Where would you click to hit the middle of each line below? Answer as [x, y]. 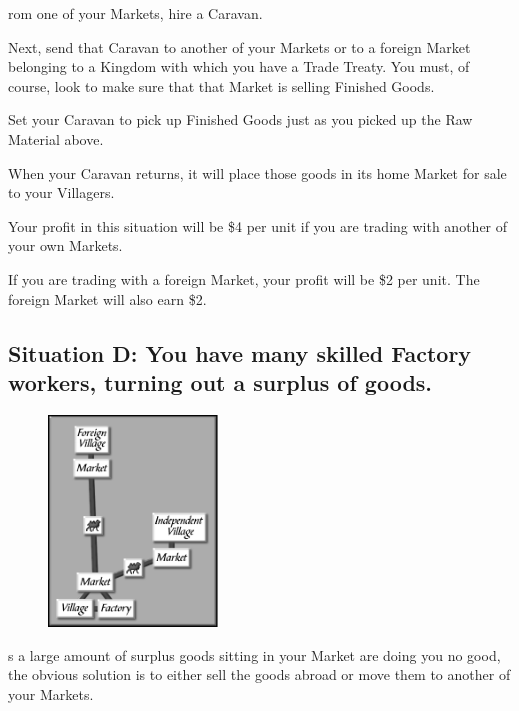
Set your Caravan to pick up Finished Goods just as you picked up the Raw [240, 119]
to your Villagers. [61, 192]
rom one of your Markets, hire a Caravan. [135, 13]
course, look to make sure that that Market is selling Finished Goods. [221, 85]
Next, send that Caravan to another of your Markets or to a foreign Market [239, 46]
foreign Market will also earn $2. [107, 298]
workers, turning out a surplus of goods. [220, 381]
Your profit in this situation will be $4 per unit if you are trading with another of [258, 225]
